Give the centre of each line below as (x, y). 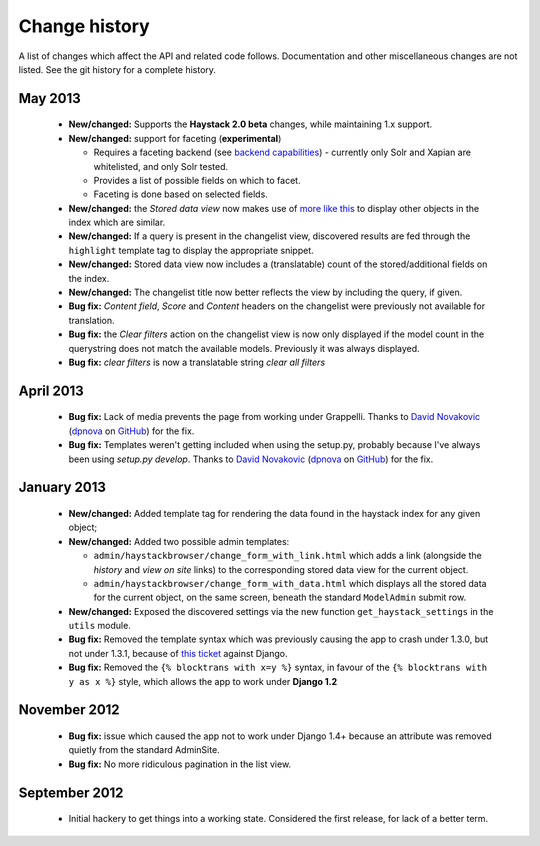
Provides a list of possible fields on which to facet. (197, 180)
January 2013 (62, 487)
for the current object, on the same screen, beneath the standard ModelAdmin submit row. (280, 597)
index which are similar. (117, 222)
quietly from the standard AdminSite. (144, 750)
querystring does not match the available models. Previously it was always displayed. (244, 348)
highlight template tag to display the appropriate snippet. (191, 250)
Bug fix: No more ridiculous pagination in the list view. (180, 764)
